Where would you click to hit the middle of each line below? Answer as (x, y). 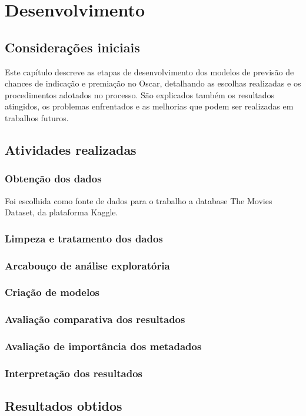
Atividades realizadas (71, 149)
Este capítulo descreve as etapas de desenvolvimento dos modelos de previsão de (149, 71)
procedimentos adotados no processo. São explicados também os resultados (140, 94)
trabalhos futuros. (37, 117)
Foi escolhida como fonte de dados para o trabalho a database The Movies (139, 200)
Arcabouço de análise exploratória (87, 265)
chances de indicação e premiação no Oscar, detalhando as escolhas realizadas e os (153, 83)
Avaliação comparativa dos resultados (95, 319)
